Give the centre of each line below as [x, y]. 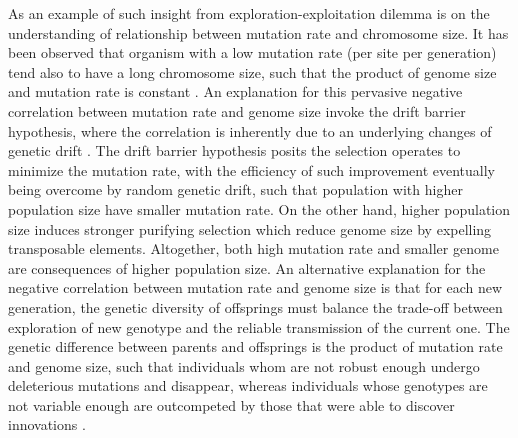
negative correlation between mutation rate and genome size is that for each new [255, 287]
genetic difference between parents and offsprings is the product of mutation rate [255, 346]
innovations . [47, 424]
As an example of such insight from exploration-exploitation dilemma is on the [249, 13]
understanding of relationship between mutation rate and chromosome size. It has [258, 32]
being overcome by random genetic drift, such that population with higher [235, 189]
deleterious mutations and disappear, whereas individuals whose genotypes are [248, 385]
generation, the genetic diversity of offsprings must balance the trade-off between [255, 306]
